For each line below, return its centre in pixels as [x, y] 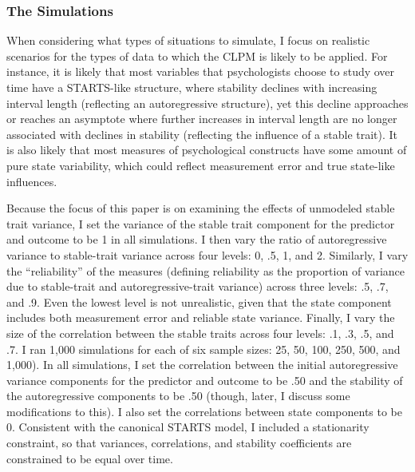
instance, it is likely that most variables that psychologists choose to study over [201, 71]
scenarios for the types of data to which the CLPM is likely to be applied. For [197, 56]
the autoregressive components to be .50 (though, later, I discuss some [178, 396]
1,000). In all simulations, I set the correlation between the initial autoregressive [202, 365]
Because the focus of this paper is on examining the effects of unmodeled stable [201, 208]
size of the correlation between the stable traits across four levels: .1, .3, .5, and [200, 333]
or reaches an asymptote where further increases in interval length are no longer [202, 119]
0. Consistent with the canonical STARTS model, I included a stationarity [188, 427]
